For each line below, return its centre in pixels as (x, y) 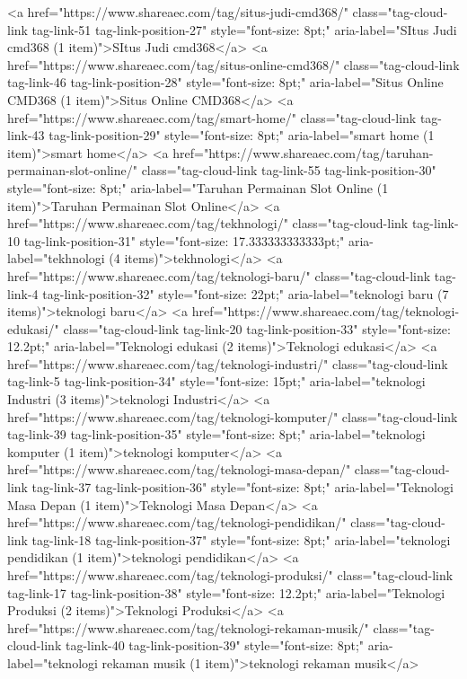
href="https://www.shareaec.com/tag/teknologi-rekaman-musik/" (188, 627)
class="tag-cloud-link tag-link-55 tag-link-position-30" (289, 170)
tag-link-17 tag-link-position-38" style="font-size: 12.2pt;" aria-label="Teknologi (226, 592)
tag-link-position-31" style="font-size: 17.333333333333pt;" (184, 240)
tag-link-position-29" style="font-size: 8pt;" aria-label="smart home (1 (242, 135)
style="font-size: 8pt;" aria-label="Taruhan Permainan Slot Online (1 (198, 187)
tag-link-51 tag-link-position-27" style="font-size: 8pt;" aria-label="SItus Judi (244, 29)
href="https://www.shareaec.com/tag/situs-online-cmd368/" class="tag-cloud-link (233, 64)
